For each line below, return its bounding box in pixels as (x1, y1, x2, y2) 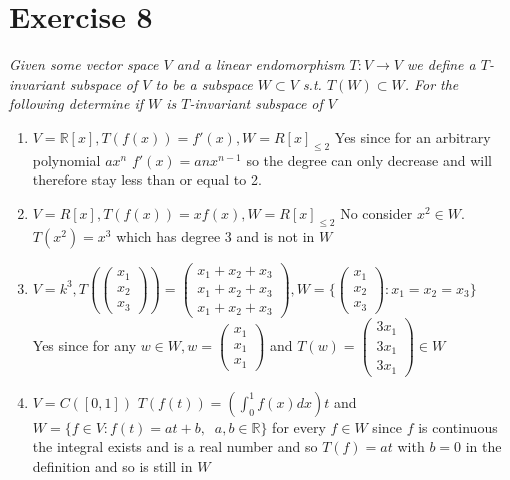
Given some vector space (9, 54, 159, 75)
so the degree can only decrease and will (246, 149, 493, 170)
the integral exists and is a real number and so (32, 436, 318, 457)
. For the (404, 73, 459, 94)
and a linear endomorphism (176, 54, 345, 75)
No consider (340, 202, 413, 223)
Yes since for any (32, 334, 137, 355)
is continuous (418, 416, 498, 437)
